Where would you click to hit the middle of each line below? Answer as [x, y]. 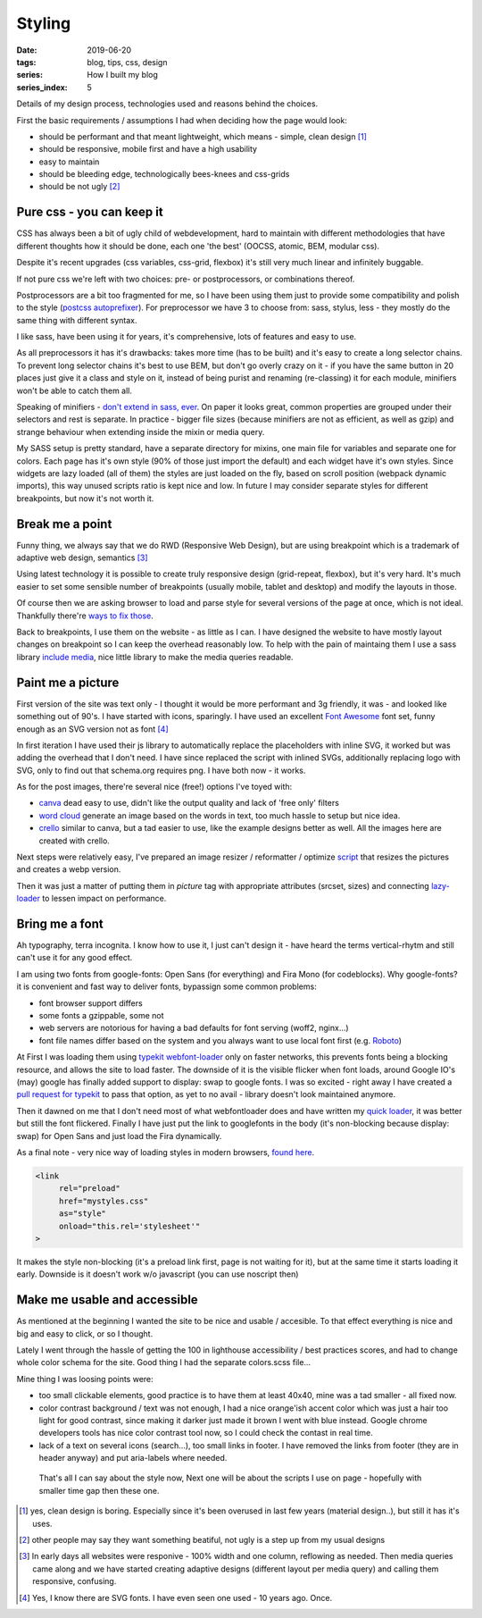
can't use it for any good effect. [75, 958]
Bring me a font [60, 924]
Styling [44, 23]
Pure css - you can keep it [90, 212]
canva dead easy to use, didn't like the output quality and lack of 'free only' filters [189, 803]
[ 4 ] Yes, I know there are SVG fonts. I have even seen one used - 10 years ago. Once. [176, 1597]
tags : [26, 62]
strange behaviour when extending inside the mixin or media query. [141, 432]
